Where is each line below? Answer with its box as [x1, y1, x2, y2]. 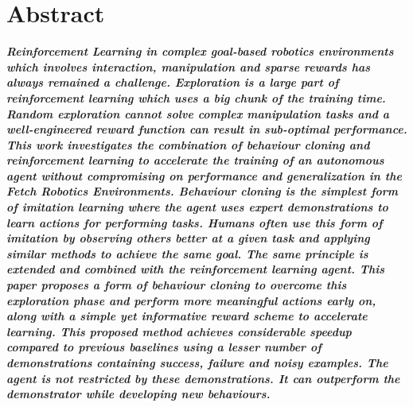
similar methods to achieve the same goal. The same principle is [6, 245, 368, 262]
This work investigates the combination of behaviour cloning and [6, 136, 370, 153]
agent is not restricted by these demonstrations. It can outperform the [6, 370, 400, 386]
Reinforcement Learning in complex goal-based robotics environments [6, 43, 394, 60]
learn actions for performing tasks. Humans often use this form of [6, 214, 383, 231]
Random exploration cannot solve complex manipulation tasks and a [6, 105, 390, 122]
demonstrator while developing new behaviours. [6, 386, 271, 402]
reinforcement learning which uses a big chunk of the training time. [6, 89, 386, 106]
